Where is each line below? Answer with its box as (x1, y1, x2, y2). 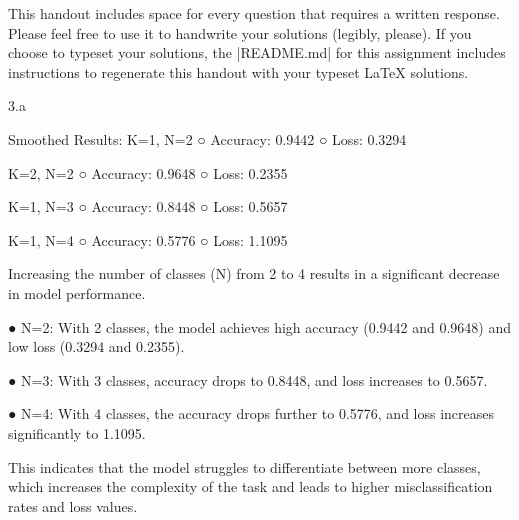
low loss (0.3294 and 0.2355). (8, 336, 185, 357)
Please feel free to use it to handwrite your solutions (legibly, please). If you (8, 22, 472, 43)
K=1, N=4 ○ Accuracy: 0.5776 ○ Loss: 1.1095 (8, 229, 288, 250)
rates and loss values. (8, 495, 138, 516)
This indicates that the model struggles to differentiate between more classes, (8, 456, 481, 477)
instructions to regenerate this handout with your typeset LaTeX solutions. (8, 61, 469, 82)
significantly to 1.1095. (8, 422, 146, 443)
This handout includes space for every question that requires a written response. (8, 3, 500, 23)
